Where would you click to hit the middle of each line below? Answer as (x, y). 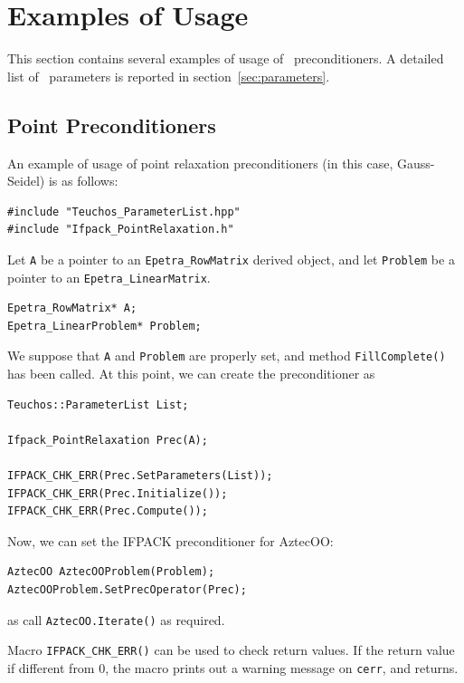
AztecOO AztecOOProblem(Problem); (111, 572)
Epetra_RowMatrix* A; (72, 308)
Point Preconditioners (112, 125)
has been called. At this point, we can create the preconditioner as (191, 374)
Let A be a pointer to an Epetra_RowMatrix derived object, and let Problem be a (231, 259)
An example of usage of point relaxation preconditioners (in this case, (200, 163)
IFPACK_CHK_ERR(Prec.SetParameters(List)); (140, 476)
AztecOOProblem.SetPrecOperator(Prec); (127, 589)
